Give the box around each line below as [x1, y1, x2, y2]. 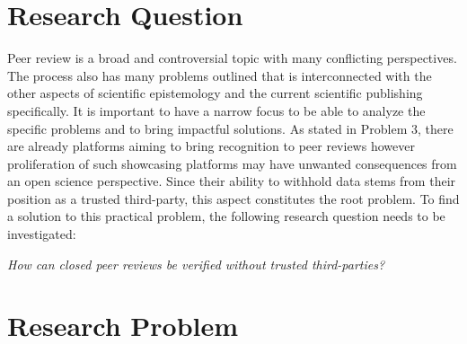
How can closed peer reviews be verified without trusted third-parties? [7, 254, 385, 273]
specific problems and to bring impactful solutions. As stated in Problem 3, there [7, 119, 454, 137]
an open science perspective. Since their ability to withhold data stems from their [7, 172, 456, 190]
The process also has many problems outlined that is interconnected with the [7, 66, 432, 84]
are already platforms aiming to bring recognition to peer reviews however [7, 137, 415, 155]
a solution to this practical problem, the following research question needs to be [7, 207, 445, 225]
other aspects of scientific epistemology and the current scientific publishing [7, 84, 423, 102]
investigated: [7, 225, 76, 243]
